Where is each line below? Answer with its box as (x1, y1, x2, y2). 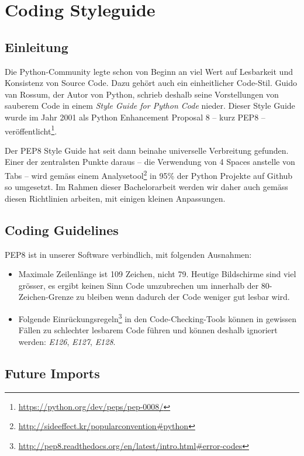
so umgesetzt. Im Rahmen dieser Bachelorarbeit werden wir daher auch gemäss (5, 181, 288, 193)
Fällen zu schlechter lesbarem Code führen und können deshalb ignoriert (18, 324, 278, 336)
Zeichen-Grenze (18, 291, 74, 303)
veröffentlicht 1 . (5, 123, 57, 137)
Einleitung (5, 37, 68, 56)
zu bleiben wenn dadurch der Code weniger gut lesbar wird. (76, 291, 290, 303)
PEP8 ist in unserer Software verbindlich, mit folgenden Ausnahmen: (5, 248, 252, 260)
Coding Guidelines (5, 220, 119, 239)
